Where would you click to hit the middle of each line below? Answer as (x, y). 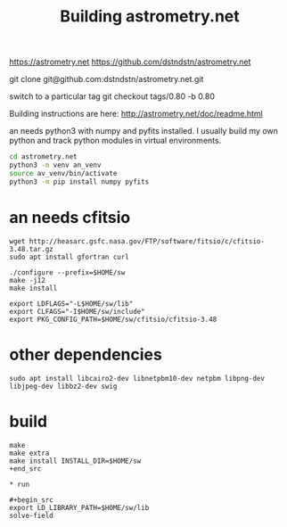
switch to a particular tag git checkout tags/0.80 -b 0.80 (112, 96)
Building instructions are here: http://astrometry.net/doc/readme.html (136, 114)
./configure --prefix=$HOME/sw (67, 272)
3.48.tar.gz (31, 249)
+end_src (25, 469)
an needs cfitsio (70, 217)
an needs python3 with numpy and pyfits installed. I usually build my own (144, 131)
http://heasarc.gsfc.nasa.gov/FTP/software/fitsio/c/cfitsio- (147, 241)
